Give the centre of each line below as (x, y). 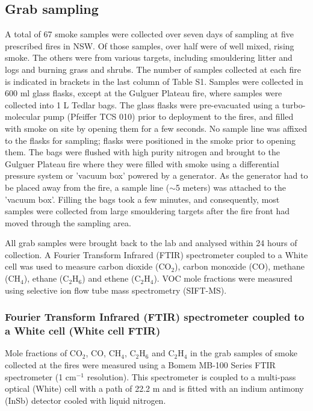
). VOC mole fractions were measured (223, 278)
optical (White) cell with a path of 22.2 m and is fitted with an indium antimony (154, 388)
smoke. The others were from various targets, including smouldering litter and (149, 57)
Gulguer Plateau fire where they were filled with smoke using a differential (142, 163)
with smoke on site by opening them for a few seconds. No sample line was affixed (156, 128)
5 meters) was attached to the (231, 187)
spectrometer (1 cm (41, 376)
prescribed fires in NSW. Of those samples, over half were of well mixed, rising (150, 45)
